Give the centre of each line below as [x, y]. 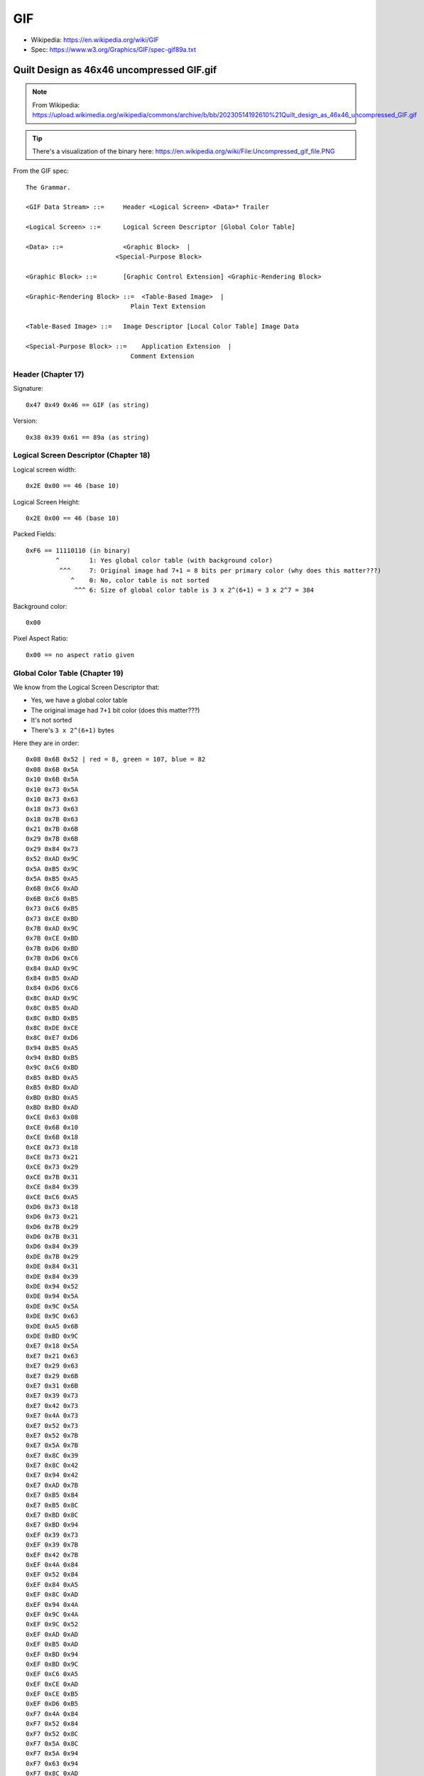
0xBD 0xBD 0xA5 [52, 1097]
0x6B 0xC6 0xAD [52, 889]
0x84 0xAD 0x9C [52, 968]
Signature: [28, 389]
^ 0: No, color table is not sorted [140, 580]
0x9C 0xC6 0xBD [52, 1068]
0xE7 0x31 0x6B [52, 1386]
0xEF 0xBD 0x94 [52, 1654]
